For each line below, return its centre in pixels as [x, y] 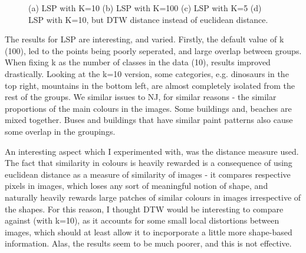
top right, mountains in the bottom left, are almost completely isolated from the [150, 85]
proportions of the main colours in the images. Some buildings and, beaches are [148, 108]
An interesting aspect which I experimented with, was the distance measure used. [152, 151]
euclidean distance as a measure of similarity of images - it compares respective [148, 174]
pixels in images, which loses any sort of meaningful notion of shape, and [136, 186]
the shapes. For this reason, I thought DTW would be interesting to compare [144, 209]
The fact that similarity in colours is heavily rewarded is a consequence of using [149, 163]
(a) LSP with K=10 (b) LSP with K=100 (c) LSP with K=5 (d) [145, 8]
